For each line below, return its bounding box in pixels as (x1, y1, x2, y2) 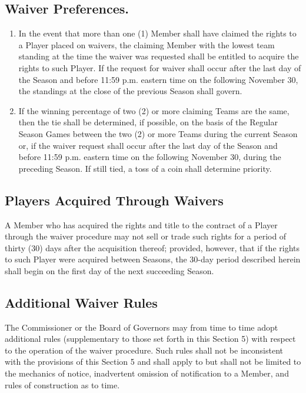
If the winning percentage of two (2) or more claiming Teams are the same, (18, 104, 290, 116)
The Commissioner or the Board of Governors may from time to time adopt (5, 321, 278, 333)
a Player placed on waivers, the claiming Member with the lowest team (18, 38, 275, 51)
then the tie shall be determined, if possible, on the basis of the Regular (18, 116, 278, 128)
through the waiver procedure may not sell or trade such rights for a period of (5, 230, 287, 242)
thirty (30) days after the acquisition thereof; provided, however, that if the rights (5, 241, 300, 254)
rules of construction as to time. (5, 378, 120, 391)
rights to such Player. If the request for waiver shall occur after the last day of (18, 61, 301, 74)
